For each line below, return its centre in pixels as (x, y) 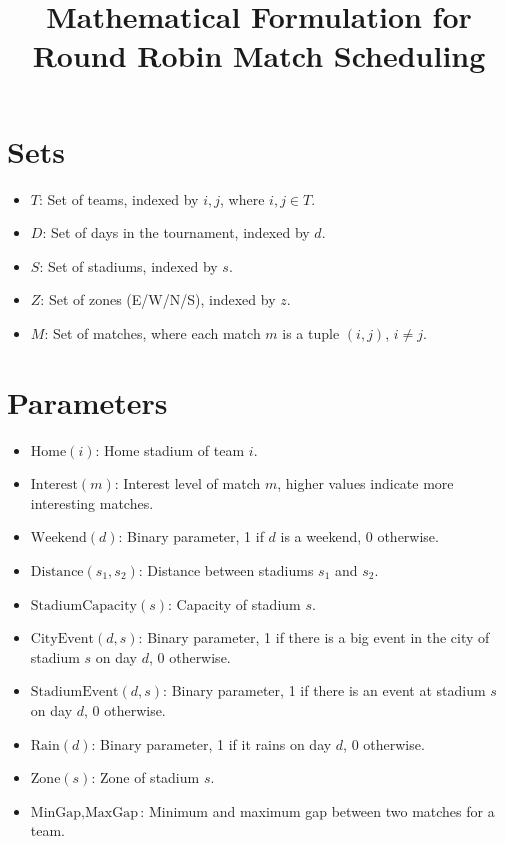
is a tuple (311, 332)
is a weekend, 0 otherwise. (359, 536)
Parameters (87, 401)
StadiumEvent (74, 692)
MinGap (56, 812)
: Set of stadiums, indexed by (128, 265)
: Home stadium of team (170, 449)
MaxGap (112, 812)
